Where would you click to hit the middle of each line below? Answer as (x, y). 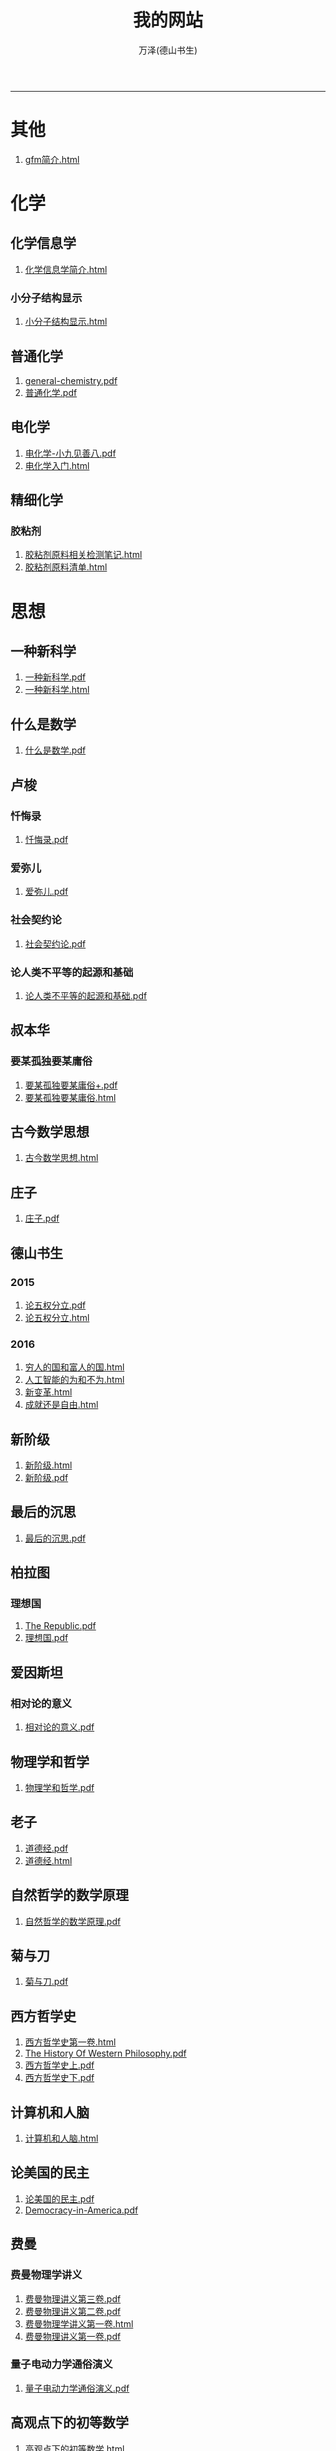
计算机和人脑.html (61, 2138)
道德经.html (48, 1860)
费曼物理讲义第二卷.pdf (73, 2311)
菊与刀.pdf (46, 1982)
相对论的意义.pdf (59, 1727)
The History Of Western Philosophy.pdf (105, 2053)
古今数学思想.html (61, 1158)
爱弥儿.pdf (46, 892)
